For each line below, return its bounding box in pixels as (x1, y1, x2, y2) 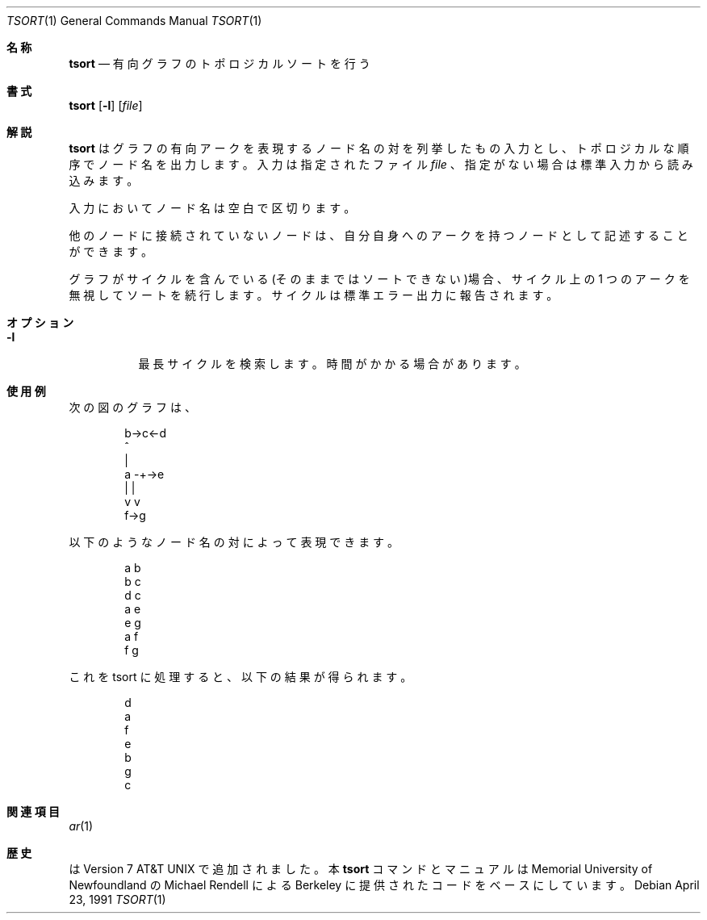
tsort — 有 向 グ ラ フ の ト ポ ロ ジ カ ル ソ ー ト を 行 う (69, 56, 370, 70)
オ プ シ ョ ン (6, 316, 74, 329)
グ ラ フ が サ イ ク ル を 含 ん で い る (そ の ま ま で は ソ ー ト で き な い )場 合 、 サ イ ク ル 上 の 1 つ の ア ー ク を (69, 272, 690, 286)
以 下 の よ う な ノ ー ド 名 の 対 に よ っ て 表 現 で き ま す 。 (69, 535, 400, 549)
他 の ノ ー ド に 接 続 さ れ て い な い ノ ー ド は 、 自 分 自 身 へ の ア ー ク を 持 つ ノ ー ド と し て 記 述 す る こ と (69, 228, 688, 242)
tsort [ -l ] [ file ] (69, 98, 143, 112)
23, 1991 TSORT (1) (69, 893, 166, 906)
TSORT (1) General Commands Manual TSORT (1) (6, 14, 262, 27)
